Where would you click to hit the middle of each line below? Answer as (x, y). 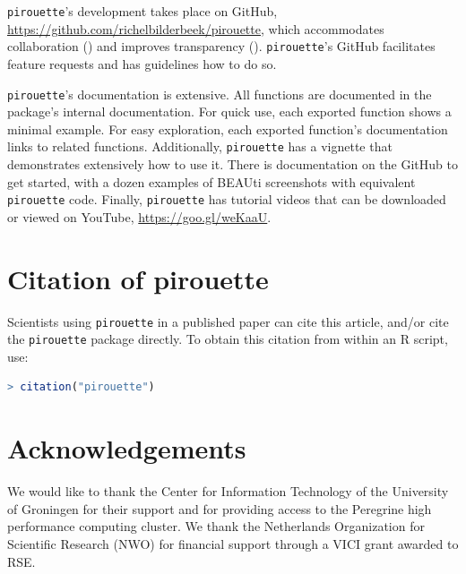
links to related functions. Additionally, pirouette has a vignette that (200, 146)
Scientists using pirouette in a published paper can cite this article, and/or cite (228, 321)
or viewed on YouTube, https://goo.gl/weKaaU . (139, 216)
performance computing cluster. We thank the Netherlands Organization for (216, 526)
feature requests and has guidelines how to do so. (142, 63)
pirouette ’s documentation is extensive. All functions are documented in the (220, 94)
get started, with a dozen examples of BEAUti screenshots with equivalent (211, 181)
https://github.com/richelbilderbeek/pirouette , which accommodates (196, 28)
